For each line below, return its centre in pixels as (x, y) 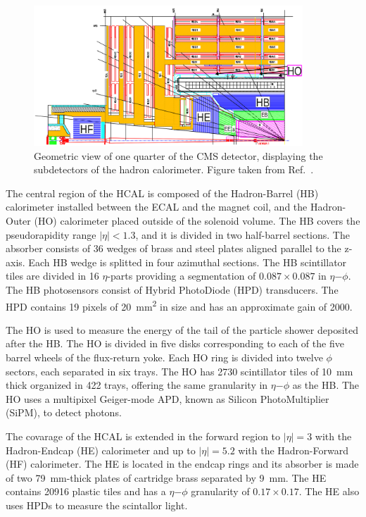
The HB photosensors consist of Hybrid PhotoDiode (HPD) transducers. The (172, 289)
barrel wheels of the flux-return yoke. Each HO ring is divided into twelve (164, 357)
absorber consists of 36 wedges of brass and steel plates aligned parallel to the (173, 248)
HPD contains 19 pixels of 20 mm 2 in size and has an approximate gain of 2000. (179, 305)
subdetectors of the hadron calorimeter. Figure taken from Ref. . (174, 169)
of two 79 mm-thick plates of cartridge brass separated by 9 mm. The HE (166, 477)
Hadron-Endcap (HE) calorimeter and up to (101, 450)
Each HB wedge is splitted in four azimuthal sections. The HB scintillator (188, 262)
